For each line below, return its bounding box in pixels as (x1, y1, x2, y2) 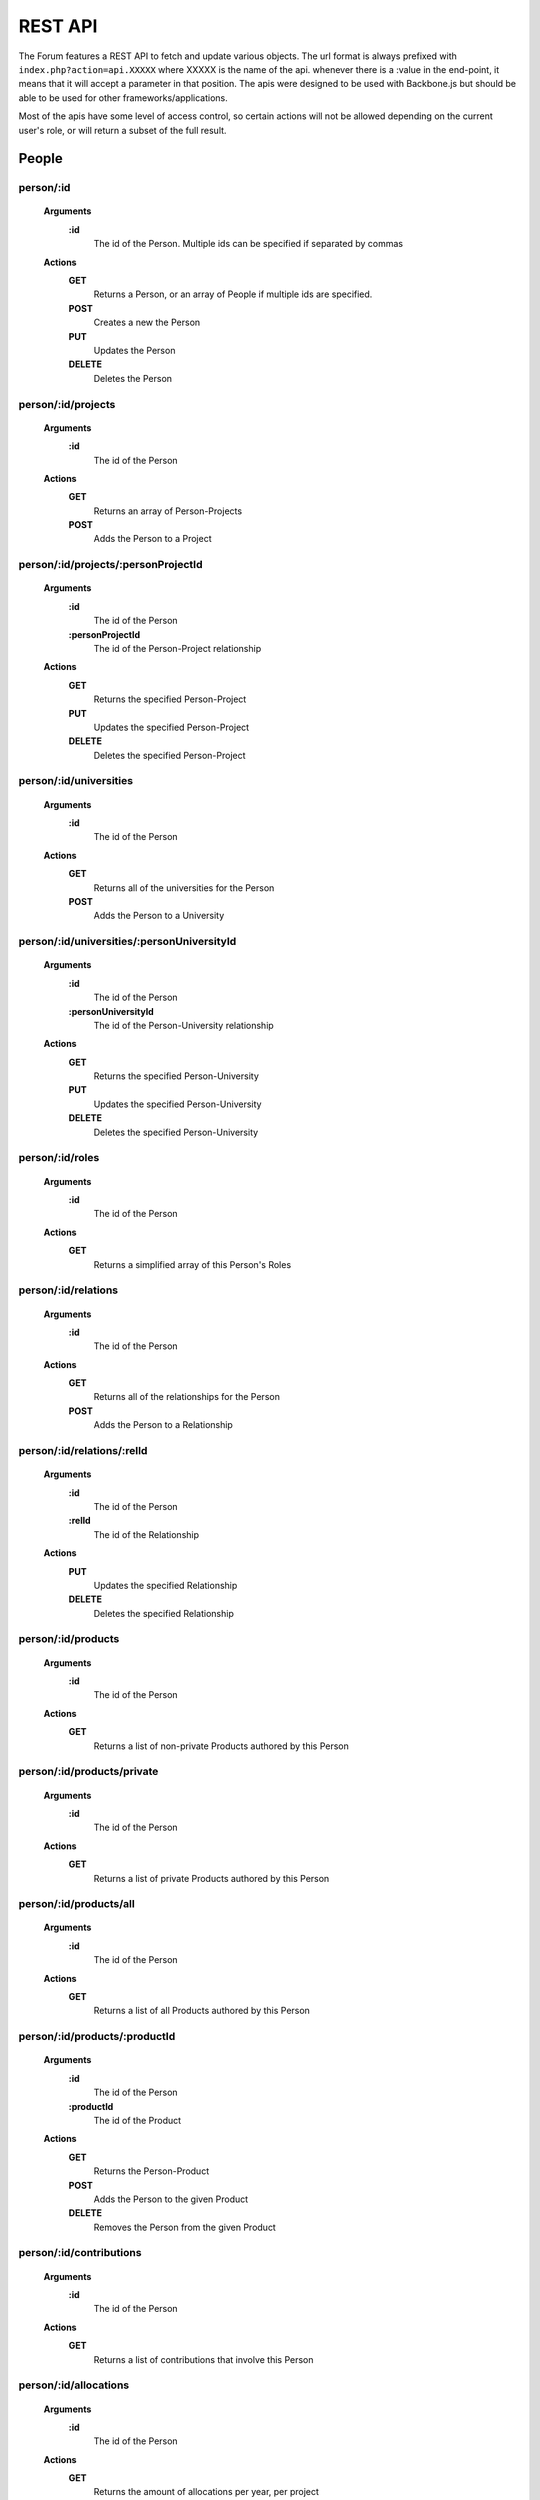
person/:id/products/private (18, 1765, 159, 1779)
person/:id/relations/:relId (18, 1444, 148, 1457)
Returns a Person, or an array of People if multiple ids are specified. (93, 288, 373, 300)
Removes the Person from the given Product (93, 2221, 277, 2233)
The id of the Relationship (93, 1528, 200, 1540)
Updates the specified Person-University (93, 1098, 262, 1110)
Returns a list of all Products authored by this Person (93, 2005, 310, 2017)
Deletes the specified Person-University (93, 1126, 259, 1138)
